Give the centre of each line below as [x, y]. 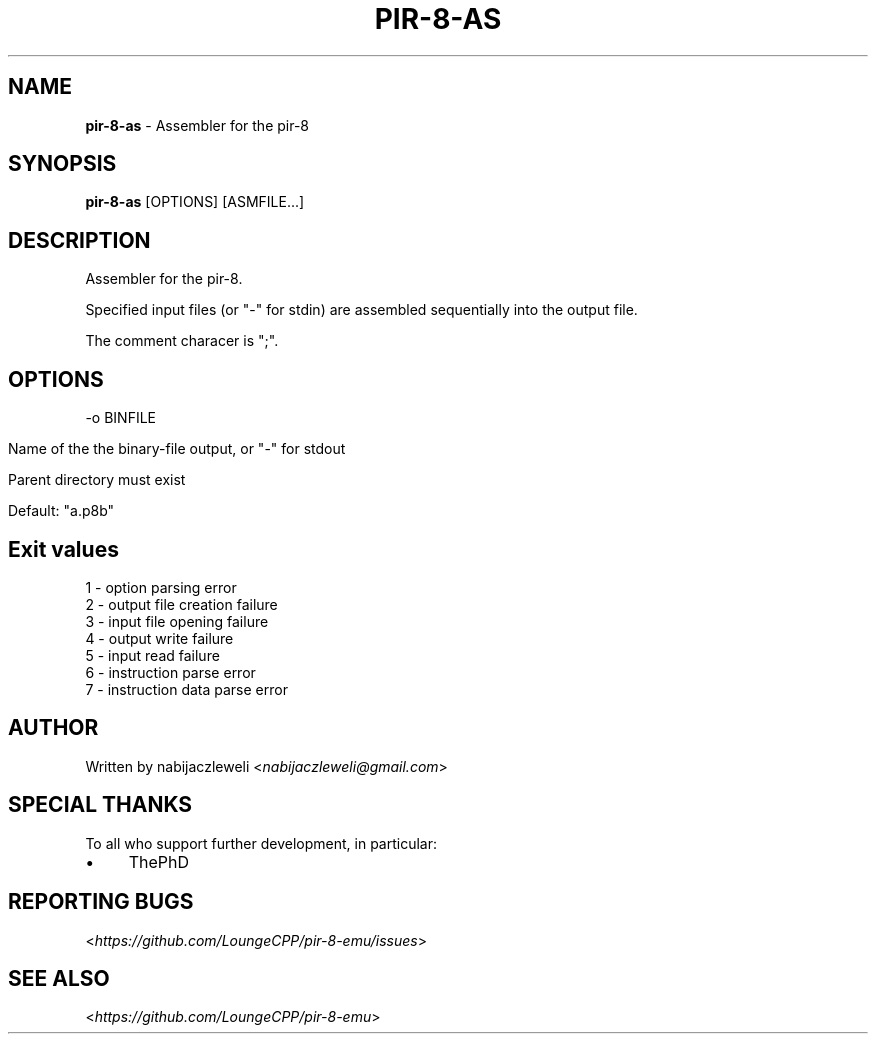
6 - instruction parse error [170, 672]
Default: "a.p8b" [61, 511]
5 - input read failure [152, 655]
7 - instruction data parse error [186, 689]
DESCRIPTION [79, 240]
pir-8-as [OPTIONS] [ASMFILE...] [195, 202]
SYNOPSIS [62, 164]
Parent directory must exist [97, 480]
